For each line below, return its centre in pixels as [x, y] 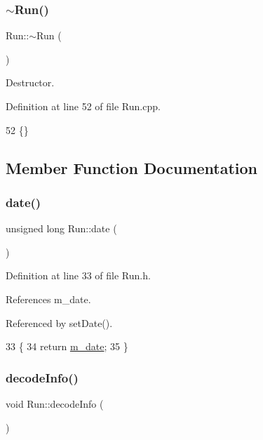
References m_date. [48, 299]
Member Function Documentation [132, 167]
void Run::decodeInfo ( [55, 403]
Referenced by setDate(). [59, 322]
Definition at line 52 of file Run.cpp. [83, 106]
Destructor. [30, 82]
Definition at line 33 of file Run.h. [78, 275]
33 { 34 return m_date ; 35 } [67, 346]
